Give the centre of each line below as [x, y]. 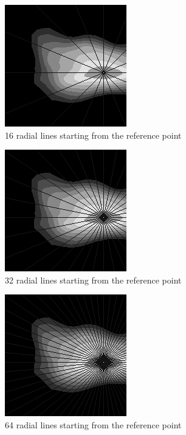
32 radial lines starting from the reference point [93, 280]
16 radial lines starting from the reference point [93, 135]
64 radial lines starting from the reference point [93, 424]
